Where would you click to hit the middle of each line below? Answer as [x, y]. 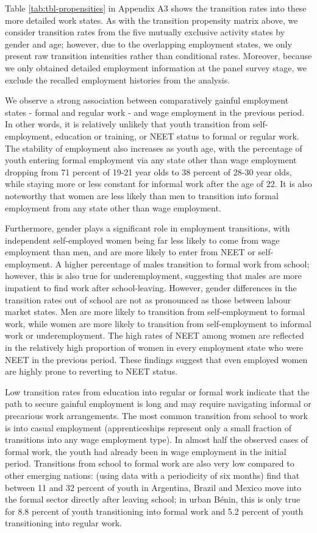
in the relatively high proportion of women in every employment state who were [154, 348]
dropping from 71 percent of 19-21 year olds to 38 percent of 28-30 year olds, [148, 171]
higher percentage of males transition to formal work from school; [187, 263]
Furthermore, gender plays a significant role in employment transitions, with [148, 228]
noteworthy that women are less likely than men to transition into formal [142, 195]
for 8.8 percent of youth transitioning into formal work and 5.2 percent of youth [154, 511]
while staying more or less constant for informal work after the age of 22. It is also [158, 184]
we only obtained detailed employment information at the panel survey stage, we [156, 67]
